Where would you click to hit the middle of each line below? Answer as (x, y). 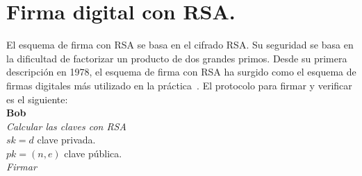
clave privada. (66, 140)
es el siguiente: (37, 99)
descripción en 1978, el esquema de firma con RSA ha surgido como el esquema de (181, 72)
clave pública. (93, 153)
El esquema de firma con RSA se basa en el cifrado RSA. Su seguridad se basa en (180, 45)
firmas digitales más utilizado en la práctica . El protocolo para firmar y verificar (179, 85)
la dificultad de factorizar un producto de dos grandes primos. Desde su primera (177, 58)
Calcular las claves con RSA (66, 126)
